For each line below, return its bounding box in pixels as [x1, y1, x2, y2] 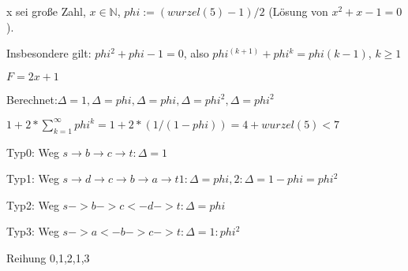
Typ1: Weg [6, 170, 59, 187]
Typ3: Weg [6, 223, 59, 239]
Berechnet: [6, 91, 58, 107]
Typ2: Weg [6, 196, 59, 213]
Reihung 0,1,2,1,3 [6, 250, 90, 266]
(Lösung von [268, 3, 328, 19]
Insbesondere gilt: [6, 45, 92, 61]
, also [183, 45, 209, 61]
